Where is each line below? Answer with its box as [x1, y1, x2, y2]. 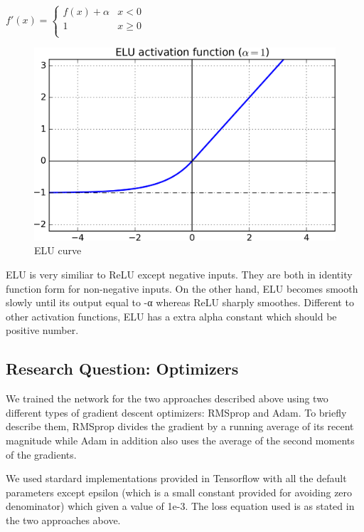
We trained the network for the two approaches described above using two [6, 391, 328, 406]
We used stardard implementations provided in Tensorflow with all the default [6, 471, 347, 486]
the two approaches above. [6, 512, 121, 527]
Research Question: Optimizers [6, 358, 239, 380]
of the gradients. [6, 447, 77, 461]
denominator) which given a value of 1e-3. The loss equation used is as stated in [6, 499, 355, 513]
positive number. [6, 323, 79, 338]
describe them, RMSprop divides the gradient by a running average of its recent [6, 419, 354, 434]
